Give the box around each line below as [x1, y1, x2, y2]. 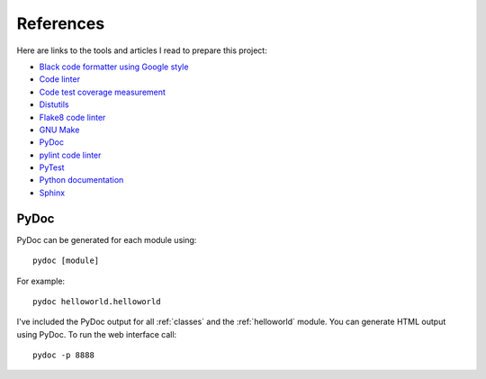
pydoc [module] [32, 256, 100, 266]
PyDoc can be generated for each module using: [16, 234, 197, 245]
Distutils [39, 99, 69, 110]
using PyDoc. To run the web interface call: [16, 329, 177, 339]
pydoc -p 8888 [32, 350, 94, 360]
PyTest [39, 162, 65, 173]
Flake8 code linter [39, 112, 106, 122]
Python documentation [39, 175, 124, 185]
